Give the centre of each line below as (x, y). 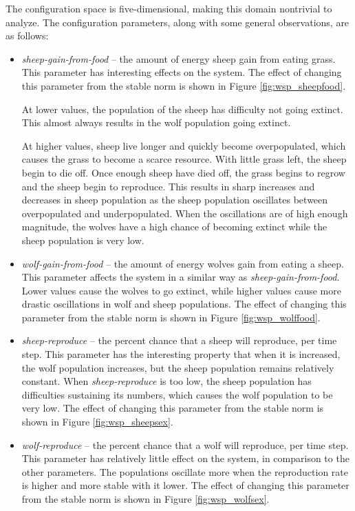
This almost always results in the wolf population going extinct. (156, 122)
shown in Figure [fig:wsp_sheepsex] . (97, 422)
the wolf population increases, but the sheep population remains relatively (178, 367)
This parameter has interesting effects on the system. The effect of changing (182, 72)
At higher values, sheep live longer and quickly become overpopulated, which (184, 145)
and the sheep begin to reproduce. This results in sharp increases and (168, 186)
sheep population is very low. (83, 240)
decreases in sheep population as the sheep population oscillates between (175, 200)
